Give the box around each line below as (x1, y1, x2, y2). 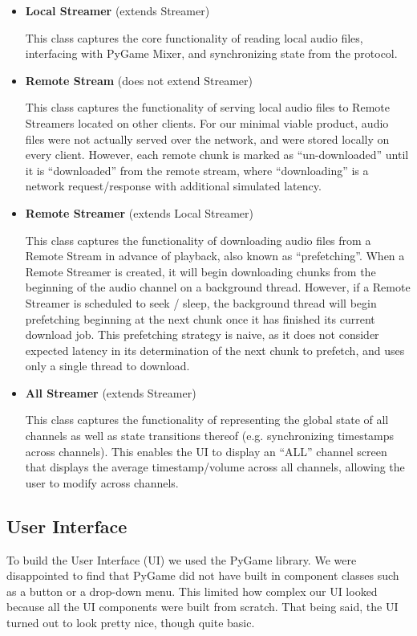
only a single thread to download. (25, 357, 190, 374)
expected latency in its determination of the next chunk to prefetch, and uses (25, 341, 405, 358)
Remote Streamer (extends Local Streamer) (25, 204, 253, 221)
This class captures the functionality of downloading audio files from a (25, 231, 371, 248)
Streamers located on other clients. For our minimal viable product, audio (25, 114, 389, 131)
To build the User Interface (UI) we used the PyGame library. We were (6, 551, 357, 568)
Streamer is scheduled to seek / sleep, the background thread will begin (25, 294, 377, 311)
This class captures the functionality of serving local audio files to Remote (25, 99, 390, 116)
